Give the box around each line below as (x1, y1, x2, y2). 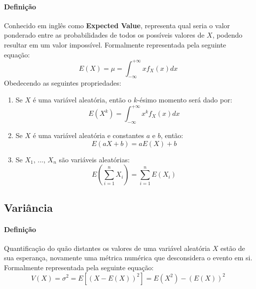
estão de (220, 242, 245, 253)
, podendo (212, 30, 243, 40)
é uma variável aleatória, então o (33, 95, 132, 105)
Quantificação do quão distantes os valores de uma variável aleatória (4, 242, 211, 253)
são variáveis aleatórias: (59, 154, 130, 164)
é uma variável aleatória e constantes (33, 130, 145, 140)
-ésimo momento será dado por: (137, 95, 232, 105)
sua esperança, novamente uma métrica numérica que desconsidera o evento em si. (4, 252, 253, 263)
